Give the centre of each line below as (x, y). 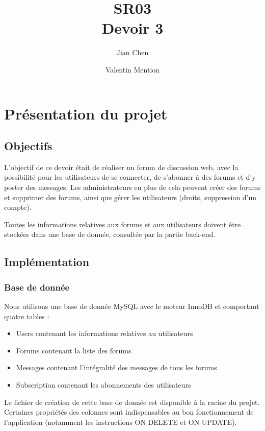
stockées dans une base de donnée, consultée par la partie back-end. (110, 234)
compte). (18, 207)
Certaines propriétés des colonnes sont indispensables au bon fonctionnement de (129, 412)
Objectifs (28, 146)
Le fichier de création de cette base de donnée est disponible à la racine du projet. (132, 402)
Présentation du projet (86, 113)
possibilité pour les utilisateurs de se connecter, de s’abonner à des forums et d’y (130, 177)
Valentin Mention (132, 69)
